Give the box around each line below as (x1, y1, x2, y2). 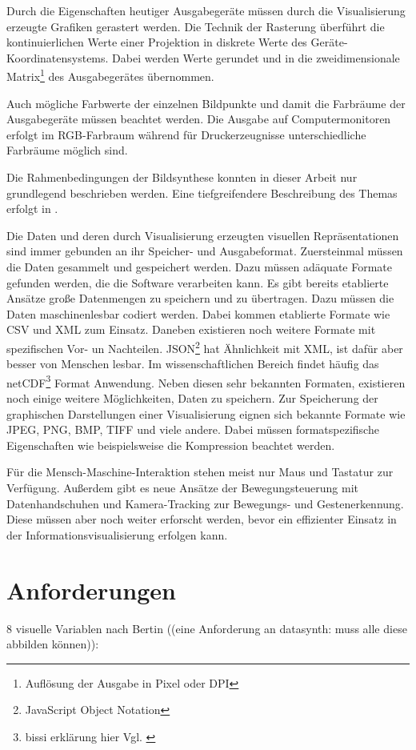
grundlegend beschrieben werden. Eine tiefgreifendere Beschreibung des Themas (6, 184, 398, 201)
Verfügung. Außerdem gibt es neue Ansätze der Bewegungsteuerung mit (6, 479, 359, 495)
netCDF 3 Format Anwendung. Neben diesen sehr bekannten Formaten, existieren (6, 371, 406, 391)
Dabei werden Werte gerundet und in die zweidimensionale (112, 49, 400, 66)
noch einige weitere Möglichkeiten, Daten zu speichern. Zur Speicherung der (6, 390, 378, 407)
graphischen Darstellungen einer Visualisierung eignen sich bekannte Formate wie (6, 405, 406, 422)
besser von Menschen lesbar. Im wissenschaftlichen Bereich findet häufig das (6, 355, 379, 372)
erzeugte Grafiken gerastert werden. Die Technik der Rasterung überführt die (6, 18, 385, 34)
